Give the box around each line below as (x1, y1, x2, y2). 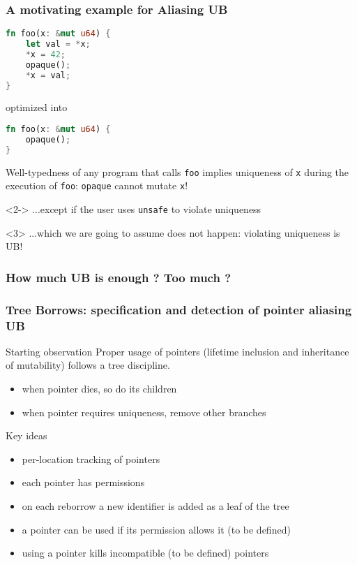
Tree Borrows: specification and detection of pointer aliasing (6, 300, 352, 318)
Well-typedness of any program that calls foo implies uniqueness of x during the (6, 164, 349, 179)
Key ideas (6, 428, 47, 443)
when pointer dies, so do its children (22, 381, 177, 396)
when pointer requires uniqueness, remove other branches (22, 404, 266, 419)
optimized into (6, 100, 68, 115)
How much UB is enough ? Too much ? (6, 268, 231, 286)
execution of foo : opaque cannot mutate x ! (6, 178, 188, 193)
